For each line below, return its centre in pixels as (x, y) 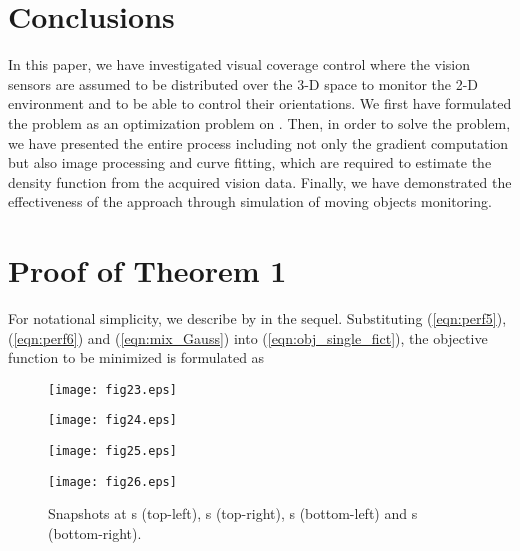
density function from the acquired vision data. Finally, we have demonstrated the (260, 181)
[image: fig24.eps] (112, 420)
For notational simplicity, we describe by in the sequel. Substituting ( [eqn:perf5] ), (257, 318)
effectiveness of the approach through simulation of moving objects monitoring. (250, 201)
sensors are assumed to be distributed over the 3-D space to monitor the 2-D (243, 83)
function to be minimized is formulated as (136, 357)
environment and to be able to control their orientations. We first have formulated (260, 103)
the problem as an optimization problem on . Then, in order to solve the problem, (259, 122)
